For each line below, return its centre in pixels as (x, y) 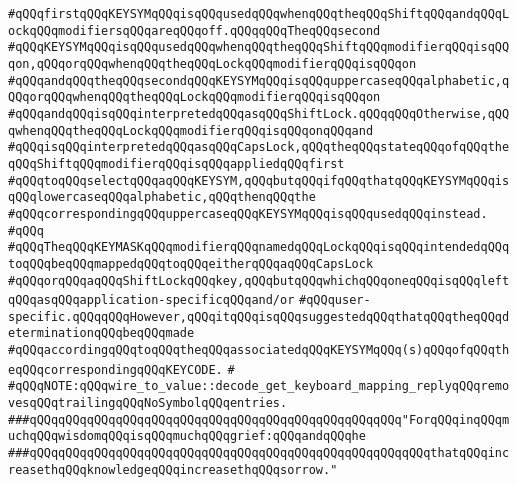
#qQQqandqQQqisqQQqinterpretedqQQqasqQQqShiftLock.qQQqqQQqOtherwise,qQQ (259, 113)
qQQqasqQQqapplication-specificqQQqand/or (151, 300)
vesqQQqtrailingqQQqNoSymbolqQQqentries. (148, 403)
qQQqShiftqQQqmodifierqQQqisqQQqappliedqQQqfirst (176, 163)
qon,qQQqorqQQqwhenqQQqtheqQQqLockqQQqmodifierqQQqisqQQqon (212, 63)
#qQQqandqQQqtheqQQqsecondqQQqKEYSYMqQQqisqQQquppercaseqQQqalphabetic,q (259, 80)
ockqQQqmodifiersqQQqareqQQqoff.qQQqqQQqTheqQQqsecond (194, 30)
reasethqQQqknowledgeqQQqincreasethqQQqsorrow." (173, 469)
